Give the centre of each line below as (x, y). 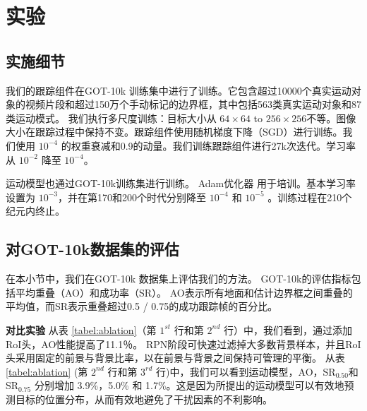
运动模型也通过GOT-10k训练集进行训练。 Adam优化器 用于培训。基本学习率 (181, 183)
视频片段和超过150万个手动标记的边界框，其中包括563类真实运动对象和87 (193, 104)
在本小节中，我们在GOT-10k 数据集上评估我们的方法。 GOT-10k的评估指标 (179, 279)
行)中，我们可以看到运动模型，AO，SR (246, 371)
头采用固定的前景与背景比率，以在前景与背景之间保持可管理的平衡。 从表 (175, 358)
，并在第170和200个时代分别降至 (132, 197)
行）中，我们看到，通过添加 (288, 329)
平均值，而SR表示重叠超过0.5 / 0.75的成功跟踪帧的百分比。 (142, 306)
